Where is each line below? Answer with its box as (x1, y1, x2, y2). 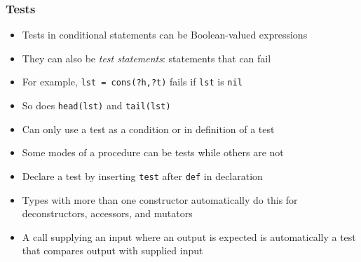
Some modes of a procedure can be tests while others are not (22, 145, 284, 160)
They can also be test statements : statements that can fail (22, 50, 271, 65)
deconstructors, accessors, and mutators (22, 206, 193, 221)
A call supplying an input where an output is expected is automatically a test (22, 229, 356, 244)
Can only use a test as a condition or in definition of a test (22, 121, 275, 136)
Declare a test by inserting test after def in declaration (22, 168, 263, 183)
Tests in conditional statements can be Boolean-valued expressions (22, 27, 308, 42)
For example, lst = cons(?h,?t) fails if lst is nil (22, 74, 243, 89)
